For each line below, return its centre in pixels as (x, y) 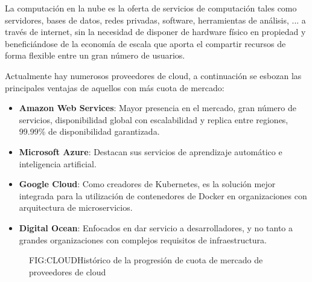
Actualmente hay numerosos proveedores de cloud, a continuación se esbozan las (153, 75)
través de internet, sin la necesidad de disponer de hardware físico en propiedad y (155, 32)
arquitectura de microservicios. (76, 207)
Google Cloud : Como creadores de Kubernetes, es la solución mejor (147, 184)
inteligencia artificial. (58, 163)
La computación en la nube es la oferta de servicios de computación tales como (151, 8)
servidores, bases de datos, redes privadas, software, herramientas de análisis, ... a (155, 20)
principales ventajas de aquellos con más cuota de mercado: (115, 87)
